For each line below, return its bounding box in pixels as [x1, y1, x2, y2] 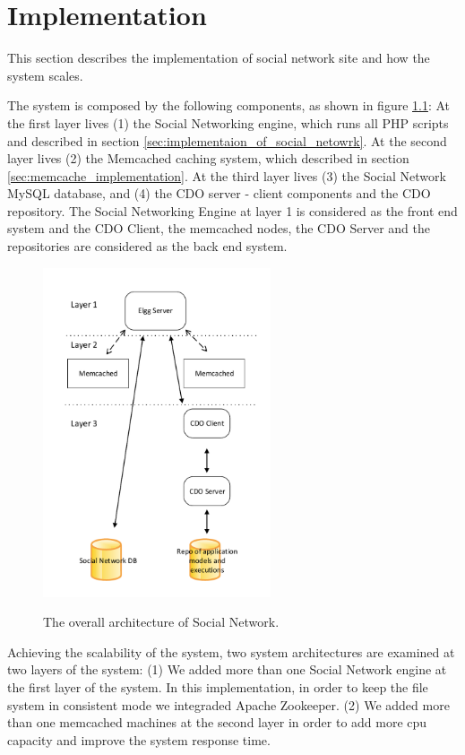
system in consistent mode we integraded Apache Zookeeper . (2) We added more [7, 695, 450, 714]
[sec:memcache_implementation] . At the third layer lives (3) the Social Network [7, 166, 446, 185]
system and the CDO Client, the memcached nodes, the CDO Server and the [7, 219, 430, 238]
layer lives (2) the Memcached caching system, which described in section [7, 149, 409, 168]
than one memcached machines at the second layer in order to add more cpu [7, 713, 427, 732]
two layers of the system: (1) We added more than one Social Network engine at [7, 660, 447, 679]
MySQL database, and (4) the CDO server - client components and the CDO [7, 184, 431, 203]
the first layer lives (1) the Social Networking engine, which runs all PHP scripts [7, 113, 449, 132]
